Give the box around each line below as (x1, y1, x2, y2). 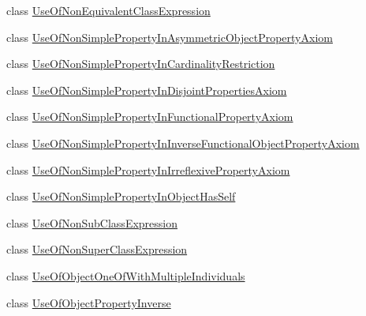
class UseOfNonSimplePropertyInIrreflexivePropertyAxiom (6, 161, 290, 178)
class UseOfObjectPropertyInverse (6, 294, 171, 310)
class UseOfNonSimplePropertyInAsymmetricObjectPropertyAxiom (6, 28, 333, 45)
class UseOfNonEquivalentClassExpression (6, 2, 211, 18)
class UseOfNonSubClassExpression (6, 214, 178, 231)
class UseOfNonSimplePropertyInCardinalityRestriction (6, 55, 275, 72)
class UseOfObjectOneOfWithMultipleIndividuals (6, 267, 245, 284)
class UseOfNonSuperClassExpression (6, 241, 188, 258)
